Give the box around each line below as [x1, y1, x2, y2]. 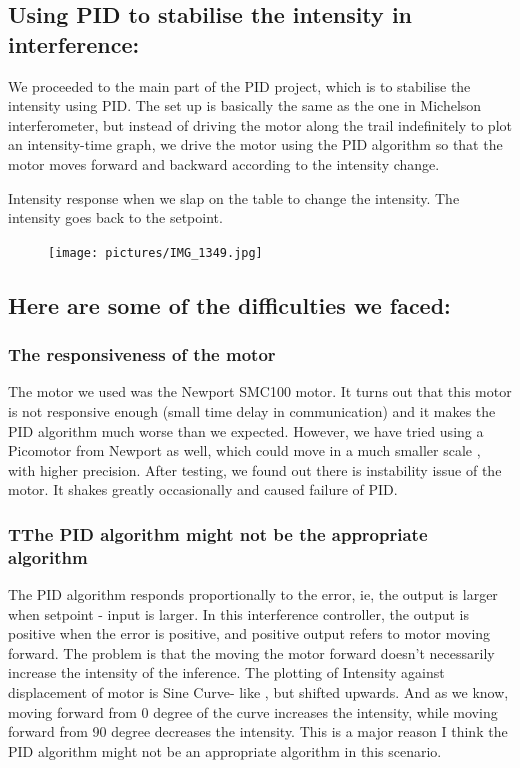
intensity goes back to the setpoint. [8, 207, 223, 228]
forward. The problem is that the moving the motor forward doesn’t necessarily [8, 642, 495, 663]
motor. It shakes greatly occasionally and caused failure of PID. [8, 479, 398, 500]
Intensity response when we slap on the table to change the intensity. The [8, 187, 460, 208]
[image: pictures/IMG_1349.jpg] [48, 245, 263, 260]
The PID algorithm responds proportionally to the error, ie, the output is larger [8, 584, 498, 605]
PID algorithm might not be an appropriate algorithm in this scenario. [8, 740, 442, 761]
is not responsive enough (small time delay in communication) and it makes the [8, 401, 496, 421]
